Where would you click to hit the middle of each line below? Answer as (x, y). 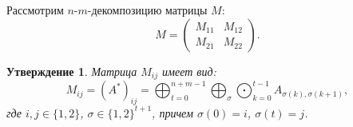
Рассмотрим (35, 10)
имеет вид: (189, 71)
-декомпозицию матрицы (147, 10)
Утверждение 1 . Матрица (72, 71)
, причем (173, 112)
